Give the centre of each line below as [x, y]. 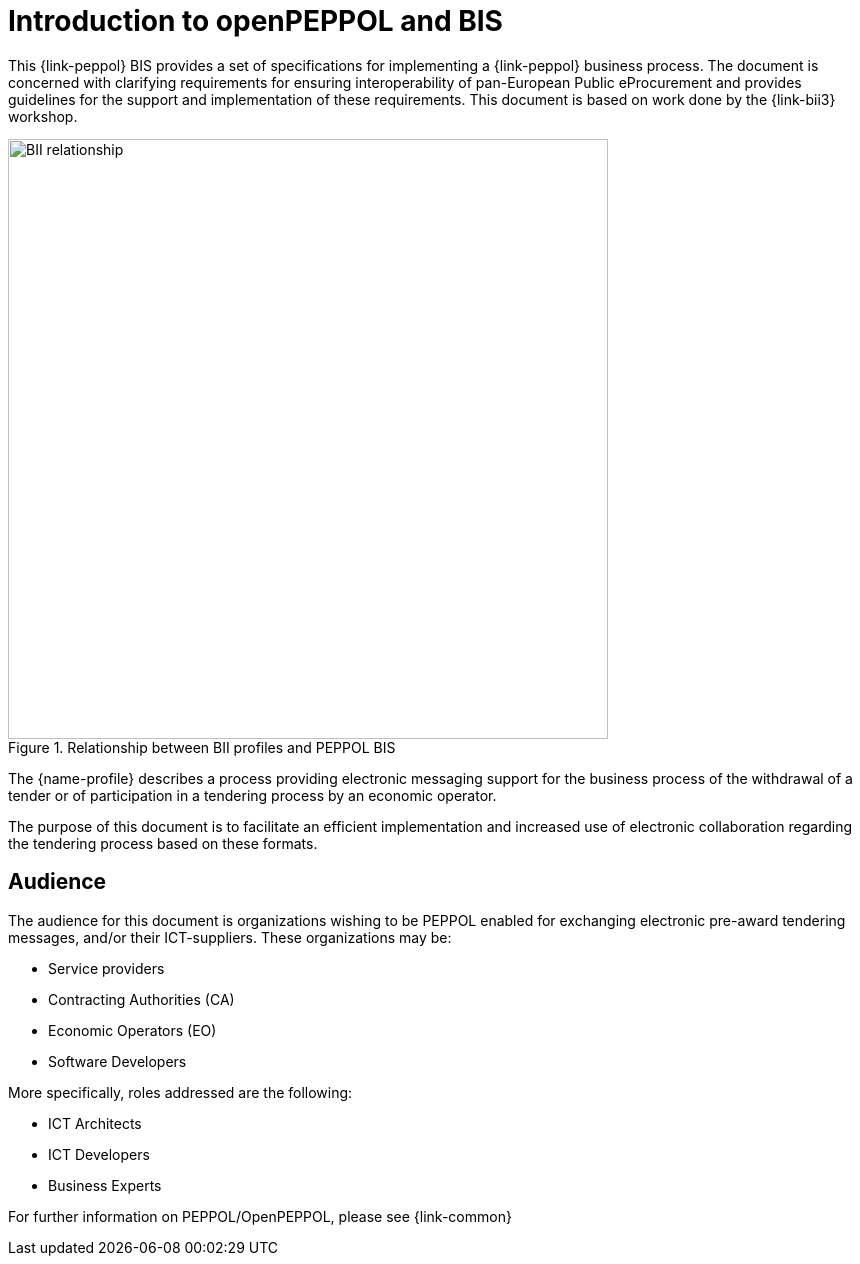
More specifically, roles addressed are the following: [180, 1092]
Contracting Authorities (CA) [141, 999]
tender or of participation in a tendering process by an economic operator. [252, 795]
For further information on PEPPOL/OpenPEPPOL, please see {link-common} [260, 1216]
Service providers [106, 968]
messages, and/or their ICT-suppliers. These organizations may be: [230, 937]
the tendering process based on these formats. [163, 843]
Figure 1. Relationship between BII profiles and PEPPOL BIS [202, 747]
